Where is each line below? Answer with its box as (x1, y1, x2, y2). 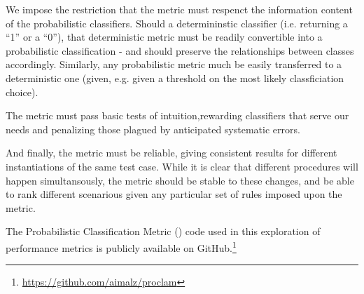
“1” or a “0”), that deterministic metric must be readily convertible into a (6, 29, 323, 44)
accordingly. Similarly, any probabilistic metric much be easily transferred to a (6, 57, 342, 72)
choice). (6, 84, 38, 99)
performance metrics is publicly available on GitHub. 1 (6, 238, 237, 255)
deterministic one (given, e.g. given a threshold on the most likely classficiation (6, 70, 344, 85)
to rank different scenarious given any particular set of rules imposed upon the (6, 187, 342, 201)
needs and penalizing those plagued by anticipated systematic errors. (6, 121, 300, 136)
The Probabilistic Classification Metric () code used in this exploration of (6, 224, 321, 239)
